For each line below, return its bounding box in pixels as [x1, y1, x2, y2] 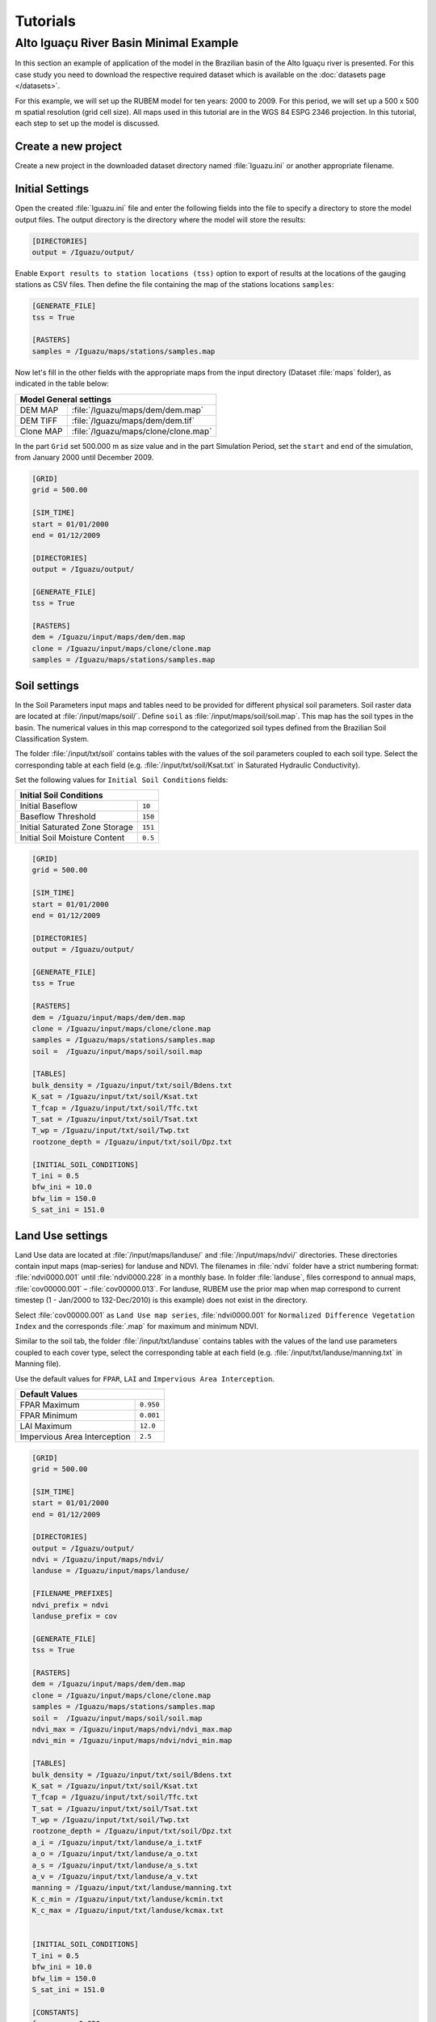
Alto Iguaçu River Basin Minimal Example [15, 36, 239, 50]
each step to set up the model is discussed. [15, 118, 161, 129]
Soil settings [15, 679, 80, 692]
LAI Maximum [19, 1420, 73, 1432]
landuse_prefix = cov [31, 1612, 118, 1621]
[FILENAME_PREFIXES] [31, 1589, 113, 1598]
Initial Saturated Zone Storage [19, 822, 133, 833]
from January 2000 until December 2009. [15, 453, 154, 462]
